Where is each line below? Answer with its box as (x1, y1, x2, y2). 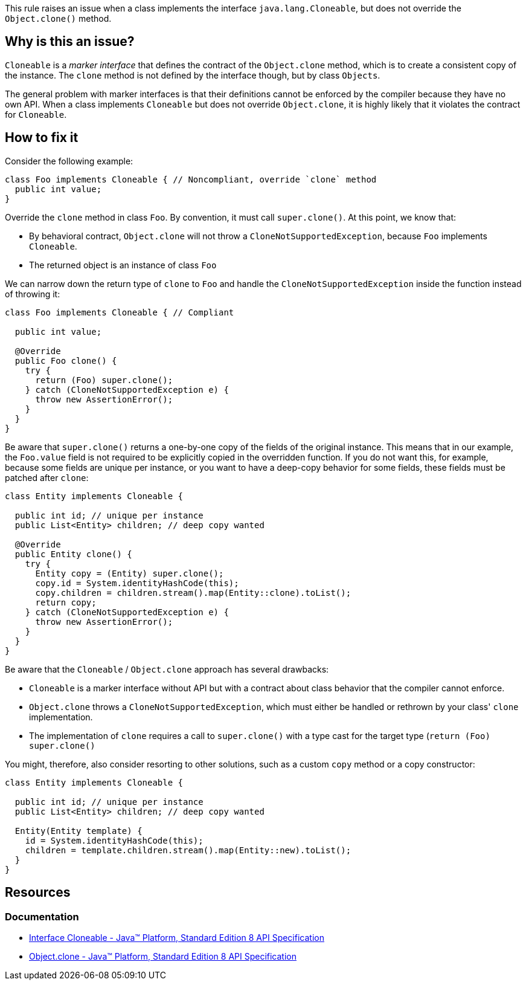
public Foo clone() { (14, 355, 117, 366)
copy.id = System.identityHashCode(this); (35, 578, 239, 588)
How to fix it (5, 130, 79, 146)
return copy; (35, 597, 97, 607)
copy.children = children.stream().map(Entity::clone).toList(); (35, 587, 351, 598)
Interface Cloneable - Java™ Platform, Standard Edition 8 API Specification (29, 932, 324, 943)
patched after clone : (5, 472, 89, 483)
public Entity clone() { (14, 549, 132, 559)
